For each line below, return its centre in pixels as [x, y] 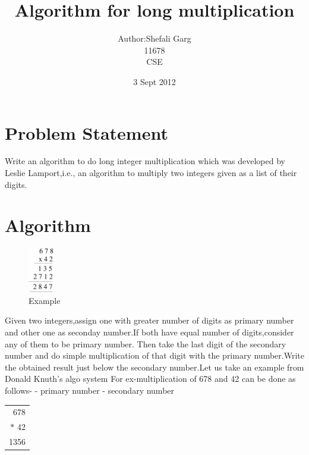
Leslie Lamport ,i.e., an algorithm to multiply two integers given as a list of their [151, 173]
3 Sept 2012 [154, 81]
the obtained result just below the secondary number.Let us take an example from [154, 367]
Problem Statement [86, 132]
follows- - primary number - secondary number [90, 390]
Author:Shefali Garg [154, 38]
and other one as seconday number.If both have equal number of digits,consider [149, 332]
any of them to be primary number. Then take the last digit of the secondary [146, 343]
